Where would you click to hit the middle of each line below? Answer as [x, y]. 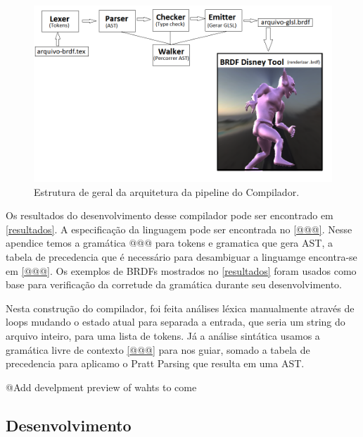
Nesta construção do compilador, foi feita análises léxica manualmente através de [180, 308]
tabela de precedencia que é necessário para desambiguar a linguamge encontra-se [181, 257]
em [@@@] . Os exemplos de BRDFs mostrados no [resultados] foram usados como [181, 270]
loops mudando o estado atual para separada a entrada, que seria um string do [176, 322]
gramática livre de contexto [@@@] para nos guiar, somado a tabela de [158, 349]
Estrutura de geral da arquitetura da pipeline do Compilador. [167, 191]
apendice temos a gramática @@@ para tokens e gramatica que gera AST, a [169, 243]
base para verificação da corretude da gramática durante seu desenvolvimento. [174, 284]
